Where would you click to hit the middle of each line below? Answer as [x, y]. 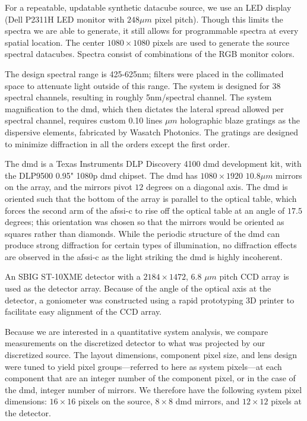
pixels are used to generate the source [221, 42]
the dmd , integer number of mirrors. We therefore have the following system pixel [153, 389]
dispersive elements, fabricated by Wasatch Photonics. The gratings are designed [151, 132]
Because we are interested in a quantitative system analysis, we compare [137, 331]
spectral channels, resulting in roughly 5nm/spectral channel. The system [138, 97]
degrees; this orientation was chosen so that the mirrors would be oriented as [145, 222]
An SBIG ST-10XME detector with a [73, 276]
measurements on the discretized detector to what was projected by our [135, 343]
